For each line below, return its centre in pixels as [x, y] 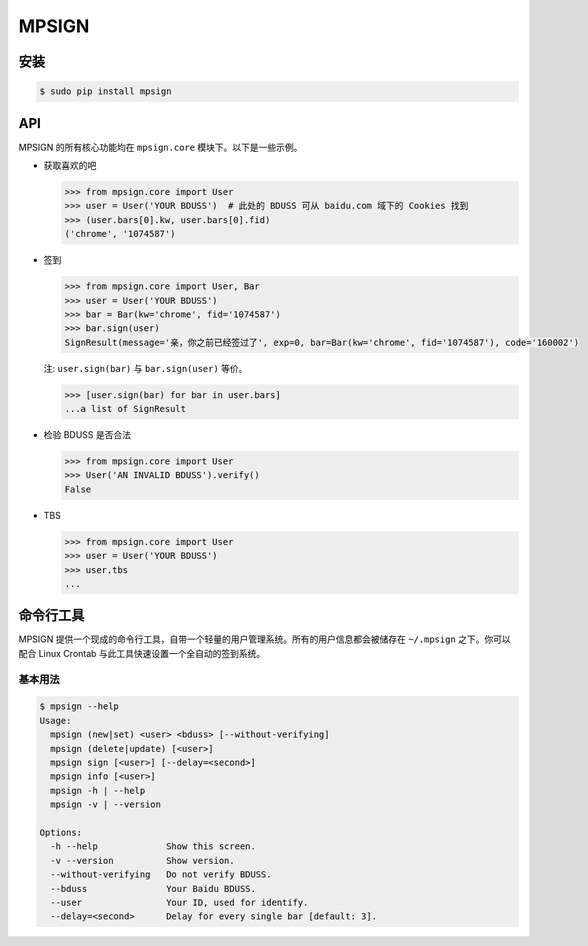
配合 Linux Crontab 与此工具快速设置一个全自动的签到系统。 [142, 653]
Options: [61, 832]
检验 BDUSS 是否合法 [87, 435]
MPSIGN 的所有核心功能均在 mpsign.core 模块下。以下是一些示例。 [160, 147]
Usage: [55, 720]
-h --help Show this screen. [153, 846]
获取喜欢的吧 [70, 166]
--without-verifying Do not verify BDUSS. [161, 874]
